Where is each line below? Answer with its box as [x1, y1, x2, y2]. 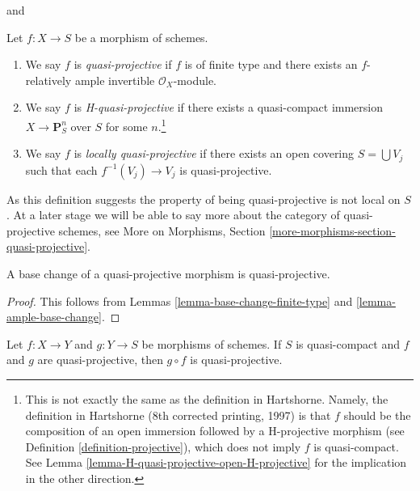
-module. [173, 71, 216, 88]
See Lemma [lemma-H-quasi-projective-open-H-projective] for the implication [25, 454, 407, 471]
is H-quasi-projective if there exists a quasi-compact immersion [73, 99, 384, 116]
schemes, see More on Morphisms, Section [58, 222, 266, 239]
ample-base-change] [6, 308, 102, 325]
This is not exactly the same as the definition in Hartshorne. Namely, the [25, 391, 388, 408]
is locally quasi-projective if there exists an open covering [73, 145, 355, 162]
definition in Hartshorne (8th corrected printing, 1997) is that [25, 406, 331, 423]
